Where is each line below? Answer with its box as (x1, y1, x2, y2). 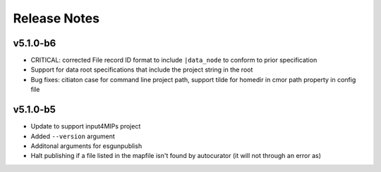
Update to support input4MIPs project (30, 122, 141, 131)
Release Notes (13, 11, 100, 26)
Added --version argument (30, 132, 116, 140)
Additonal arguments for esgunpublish (30, 141, 143, 150)
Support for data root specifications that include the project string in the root (30, 65, 253, 74)
